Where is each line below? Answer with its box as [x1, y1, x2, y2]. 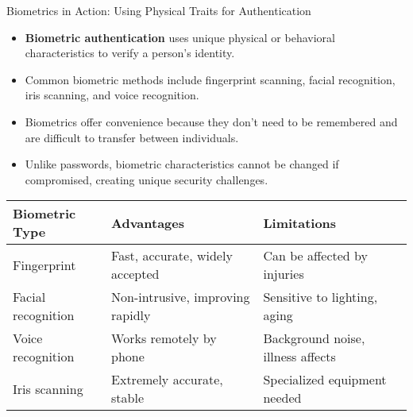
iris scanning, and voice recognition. [25, 87, 199, 103]
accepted [111, 264, 160, 284]
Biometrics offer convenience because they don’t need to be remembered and [25, 113, 398, 129]
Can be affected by [263, 246, 368, 265]
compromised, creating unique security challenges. [25, 171, 268, 187]
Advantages [111, 213, 184, 232]
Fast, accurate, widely [111, 246, 233, 265]
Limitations [263, 213, 337, 232]
